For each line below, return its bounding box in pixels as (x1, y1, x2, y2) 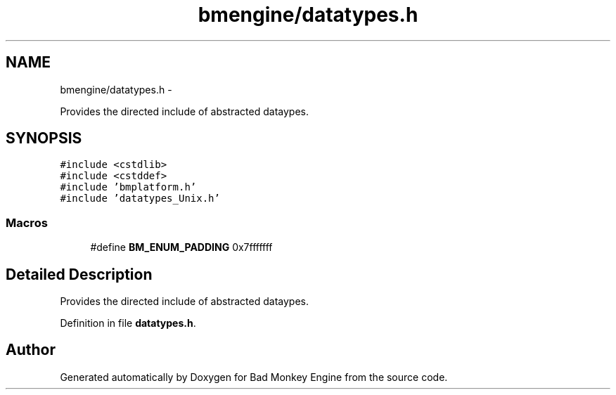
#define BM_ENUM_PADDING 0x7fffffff (90, 241, 273, 254)
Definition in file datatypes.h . (60, 317, 196, 330)
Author (6, 341, 56, 359)
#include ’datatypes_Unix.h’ (60, 193, 220, 205)
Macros (6, 215, 48, 230)
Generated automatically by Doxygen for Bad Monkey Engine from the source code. (60, 370, 448, 383)
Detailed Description (6, 265, 153, 283)
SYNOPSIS (6, 129, 82, 148)
